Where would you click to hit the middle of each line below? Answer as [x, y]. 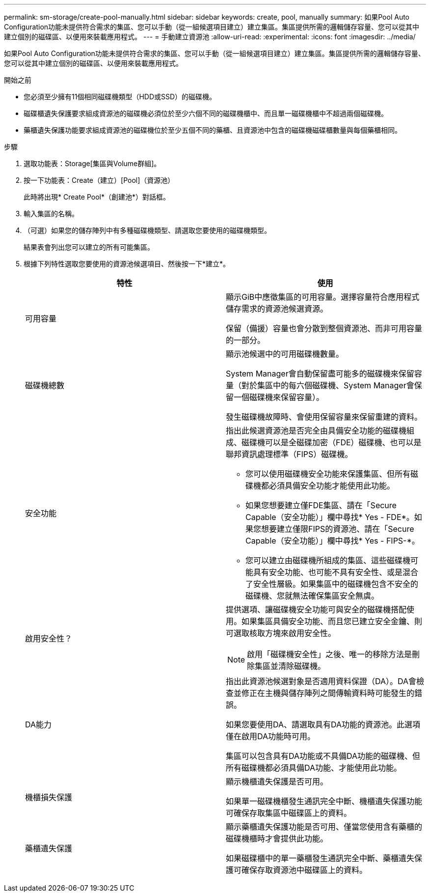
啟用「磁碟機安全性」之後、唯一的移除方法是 [330, 654]
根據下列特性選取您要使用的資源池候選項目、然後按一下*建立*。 [127, 264]
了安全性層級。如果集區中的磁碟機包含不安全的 [332, 584]
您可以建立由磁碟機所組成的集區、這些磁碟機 [328, 560]
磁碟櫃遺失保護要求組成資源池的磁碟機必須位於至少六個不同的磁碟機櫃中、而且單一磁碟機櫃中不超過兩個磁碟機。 [206, 113]
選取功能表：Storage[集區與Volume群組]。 [92, 163]
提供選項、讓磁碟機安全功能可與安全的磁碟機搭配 [316, 609]
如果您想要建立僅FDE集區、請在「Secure [321, 505]
